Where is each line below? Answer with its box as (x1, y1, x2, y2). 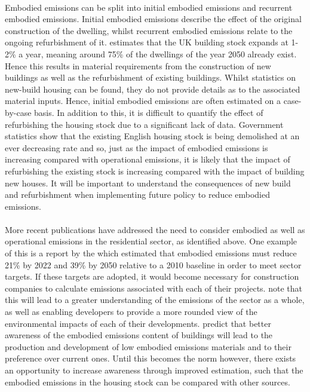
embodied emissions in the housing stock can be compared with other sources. (5, 375, 290, 388)
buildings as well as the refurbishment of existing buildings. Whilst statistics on (5, 71, 296, 84)
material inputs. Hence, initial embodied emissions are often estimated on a (5, 94, 281, 107)
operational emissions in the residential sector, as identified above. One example (5, 235, 297, 247)
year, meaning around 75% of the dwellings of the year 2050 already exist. (25, 47, 297, 60)
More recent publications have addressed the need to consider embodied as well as (5, 223, 305, 235)
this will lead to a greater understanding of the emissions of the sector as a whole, (5, 293, 305, 306)
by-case (5, 106, 32, 118)
